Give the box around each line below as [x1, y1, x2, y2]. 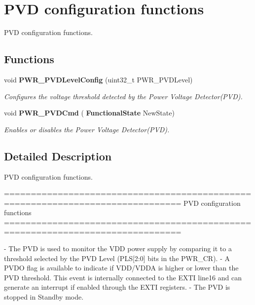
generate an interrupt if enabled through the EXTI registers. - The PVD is [4, 282, 230, 292]
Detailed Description [4, 148, 112, 163]
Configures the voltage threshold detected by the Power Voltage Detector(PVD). [4, 91, 243, 101]
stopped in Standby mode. [4, 292, 84, 302]
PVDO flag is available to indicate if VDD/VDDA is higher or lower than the [4, 263, 239, 273]
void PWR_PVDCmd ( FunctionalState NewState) [4, 108, 175, 118]
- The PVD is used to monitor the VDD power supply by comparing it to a [4, 243, 232, 254]
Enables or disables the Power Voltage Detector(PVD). [4, 124, 170, 134]
